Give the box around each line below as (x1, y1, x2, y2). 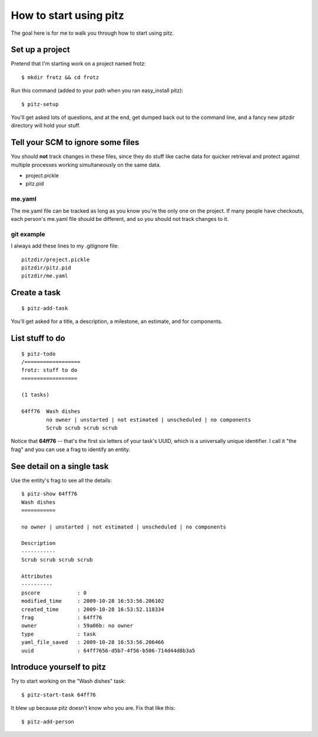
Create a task (11, 287, 61, 298)
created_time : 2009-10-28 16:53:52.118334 (21, 606, 164, 613)
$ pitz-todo (21, 351, 56, 357)
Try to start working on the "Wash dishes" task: (11, 677, 126, 685)
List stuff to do (11, 333, 65, 343)
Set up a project (11, 45, 70, 55)
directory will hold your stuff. (11, 122, 81, 129)
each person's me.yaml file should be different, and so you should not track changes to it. (11, 216, 229, 223)
